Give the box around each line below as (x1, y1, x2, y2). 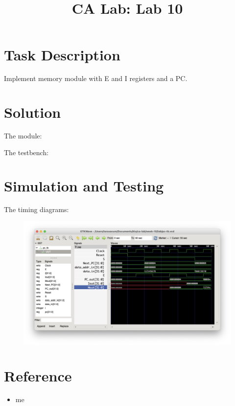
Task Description (4, 45, 120, 65)
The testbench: (4, 147, 49, 157)
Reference (4, 366, 72, 386)
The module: (4, 131, 42, 141)
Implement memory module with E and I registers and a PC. (4, 73, 188, 83)
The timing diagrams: (4, 204, 69, 215)
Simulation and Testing (4, 176, 164, 196)
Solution (4, 102, 61, 122)
